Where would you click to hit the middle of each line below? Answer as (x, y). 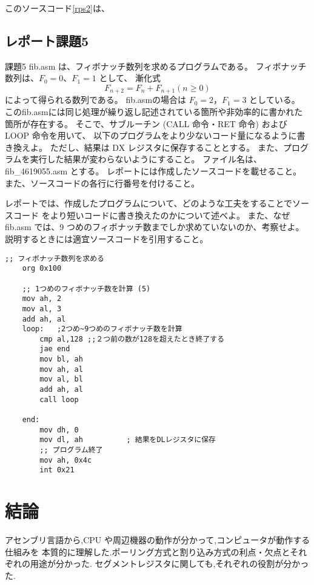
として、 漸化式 (130, 78)
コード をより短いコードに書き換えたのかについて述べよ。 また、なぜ (152, 215)
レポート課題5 (47, 40)
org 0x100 (42, 269)
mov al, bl (61, 379)
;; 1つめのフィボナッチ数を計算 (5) (86, 289)
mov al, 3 (42, 309)
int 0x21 (57, 470)
